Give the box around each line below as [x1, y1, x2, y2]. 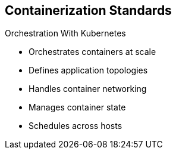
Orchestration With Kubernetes [5, 28, 126, 39]
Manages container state [29, 102, 126, 113]
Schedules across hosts [29, 121, 122, 131]
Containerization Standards [5, 3, 172, 18]
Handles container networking [29, 84, 147, 94]
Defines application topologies [29, 65, 148, 76]
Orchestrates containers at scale [29, 47, 156, 57]
